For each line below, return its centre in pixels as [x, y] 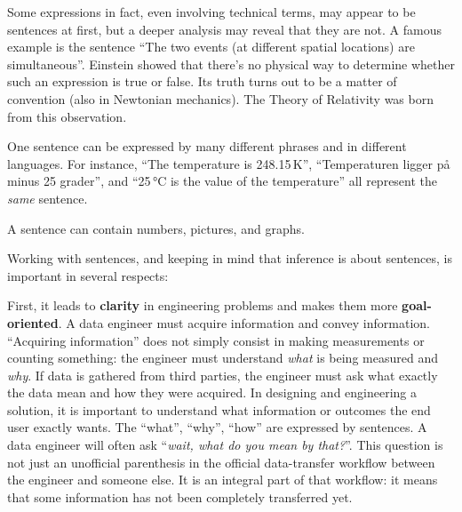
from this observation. [67, 116]
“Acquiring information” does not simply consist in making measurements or [216, 340]
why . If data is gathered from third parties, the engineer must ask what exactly [223, 375]
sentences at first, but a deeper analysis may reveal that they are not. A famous [225, 29]
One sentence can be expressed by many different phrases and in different [207, 146]
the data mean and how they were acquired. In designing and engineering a [212, 392]
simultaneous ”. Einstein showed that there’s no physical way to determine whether [231, 64]
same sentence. [48, 198]
